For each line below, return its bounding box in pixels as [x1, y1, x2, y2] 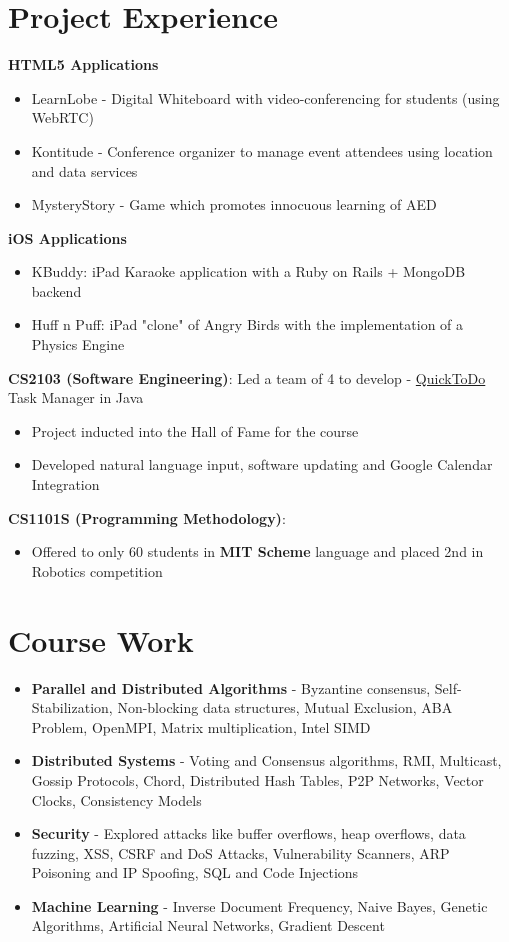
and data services [31, 160, 138, 181]
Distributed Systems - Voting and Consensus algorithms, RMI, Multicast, [31, 750, 502, 771]
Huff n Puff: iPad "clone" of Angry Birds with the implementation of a [31, 314, 464, 335]
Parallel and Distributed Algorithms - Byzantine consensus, [31, 677, 431, 698]
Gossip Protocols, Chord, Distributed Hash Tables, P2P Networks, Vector [31, 769, 484, 790]
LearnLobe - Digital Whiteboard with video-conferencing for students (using [31, 87, 500, 108]
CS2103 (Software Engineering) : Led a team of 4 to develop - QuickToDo [8, 367, 486, 388]
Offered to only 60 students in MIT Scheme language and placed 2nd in [31, 541, 484, 562]
